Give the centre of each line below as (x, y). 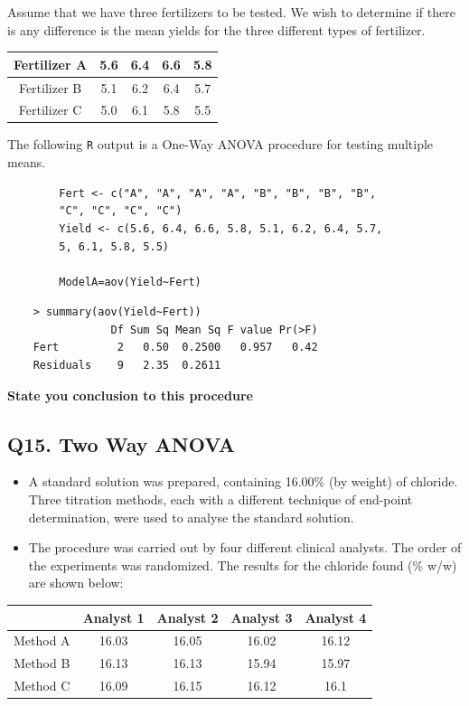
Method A (42, 640)
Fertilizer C (50, 110)
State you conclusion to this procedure (130, 395)
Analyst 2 (188, 617)
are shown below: (76, 583)
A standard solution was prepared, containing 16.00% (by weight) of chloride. (243, 481)
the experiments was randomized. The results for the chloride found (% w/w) (243, 565)
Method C (42, 686)
